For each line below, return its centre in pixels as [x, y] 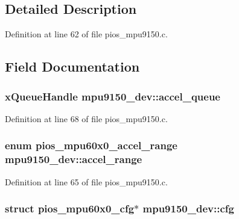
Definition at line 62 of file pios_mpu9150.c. [86, 34]
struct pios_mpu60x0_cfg [70, 208]
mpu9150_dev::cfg [188, 208]
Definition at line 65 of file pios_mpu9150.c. [86, 181]
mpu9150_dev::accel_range [74, 159]
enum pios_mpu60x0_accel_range [91, 145]
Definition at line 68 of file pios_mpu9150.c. [86, 118]
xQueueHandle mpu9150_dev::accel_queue [113, 96]
